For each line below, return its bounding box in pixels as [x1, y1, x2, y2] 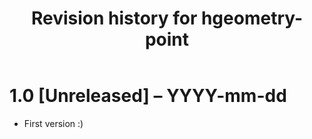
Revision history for [30, 7, 198, 30]
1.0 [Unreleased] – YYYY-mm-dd [9, 85, 287, 107]
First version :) [23, 117, 84, 129]
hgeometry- [200, 7, 304, 30]
